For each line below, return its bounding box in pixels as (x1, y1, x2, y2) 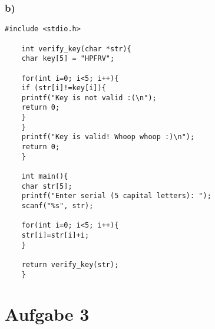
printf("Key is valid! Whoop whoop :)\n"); (21, 133, 195, 142)
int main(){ (21, 172, 68, 181)
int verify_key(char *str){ (21, 44, 131, 53)
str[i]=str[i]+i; (21, 231, 90, 239)
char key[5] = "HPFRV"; (21, 54, 115, 63)
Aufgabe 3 (5, 302, 90, 326)
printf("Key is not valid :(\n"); (21, 93, 157, 102)
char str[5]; (21, 182, 72, 190)
